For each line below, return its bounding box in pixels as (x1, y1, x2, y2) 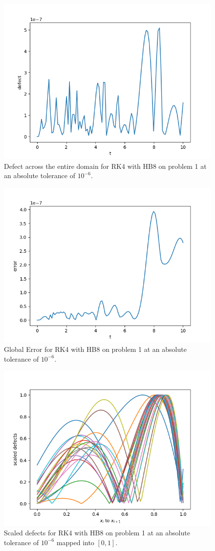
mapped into (56, 537, 94, 547)
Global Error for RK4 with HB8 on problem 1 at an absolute (4, 344, 187, 354)
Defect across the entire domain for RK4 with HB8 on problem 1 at (4, 161, 207, 171)
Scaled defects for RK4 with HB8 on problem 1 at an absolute (4, 528, 190, 538)
